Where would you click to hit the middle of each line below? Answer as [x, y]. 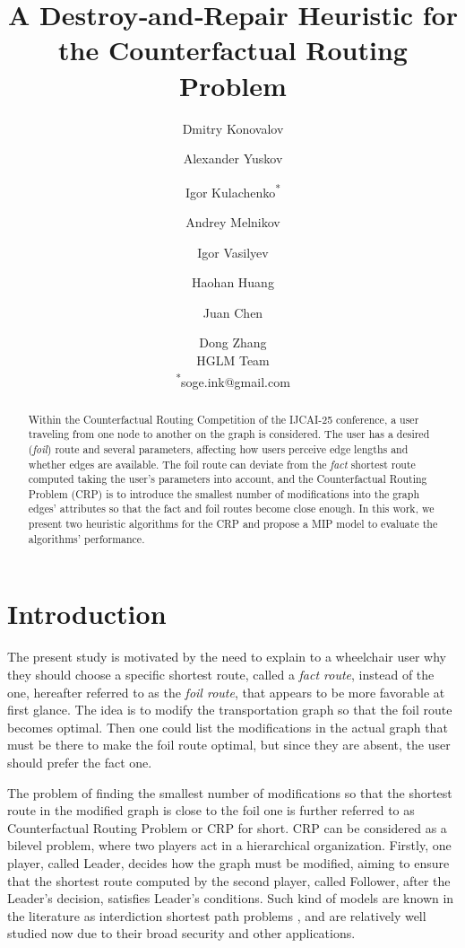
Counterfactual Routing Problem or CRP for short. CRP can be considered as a [227, 827]
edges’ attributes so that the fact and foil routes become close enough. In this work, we [231, 509]
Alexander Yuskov [233, 158]
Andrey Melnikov [233, 221]
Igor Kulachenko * [233, 190]
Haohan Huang [233, 282]
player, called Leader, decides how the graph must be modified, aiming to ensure [228, 862]
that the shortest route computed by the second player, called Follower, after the [229, 880]
